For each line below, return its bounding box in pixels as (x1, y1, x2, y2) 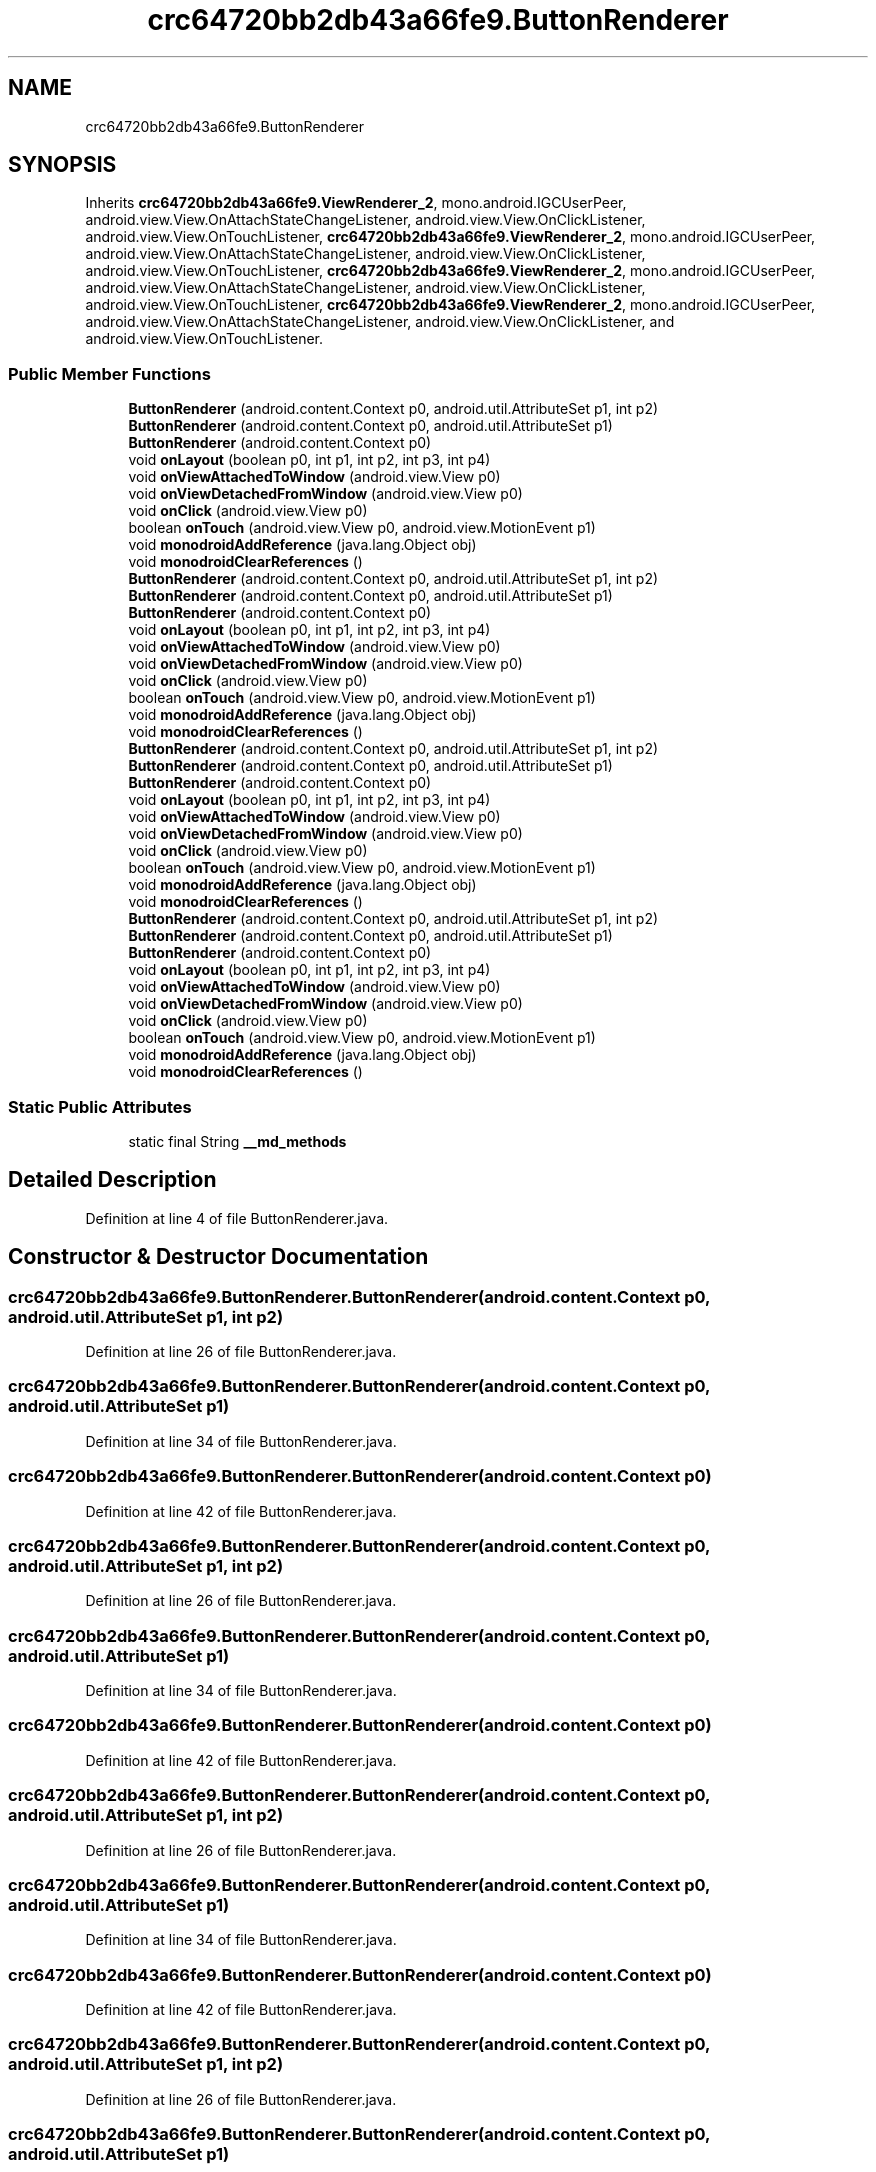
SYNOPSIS (8, 152, 117, 178)
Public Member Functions (8, 363, 211, 384)
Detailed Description (8, 1167, 217, 1193)
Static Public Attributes (8, 1096, 192, 1117)
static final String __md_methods (128, 1132, 347, 1150)
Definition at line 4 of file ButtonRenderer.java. (85, 1209, 389, 1227)
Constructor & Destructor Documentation (8, 1244, 429, 1270)
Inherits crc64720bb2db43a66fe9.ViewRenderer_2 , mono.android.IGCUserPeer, (85, 194, 627, 212)
